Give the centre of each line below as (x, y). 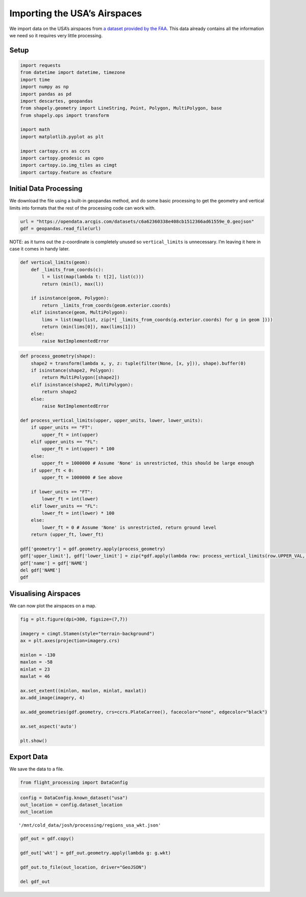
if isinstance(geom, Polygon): (70, 298)
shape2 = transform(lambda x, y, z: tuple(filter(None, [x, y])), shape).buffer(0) (138, 363)
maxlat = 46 (35, 676)
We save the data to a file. (37, 769)
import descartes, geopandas (57, 101)
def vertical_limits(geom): (55, 262)
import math (35, 130)
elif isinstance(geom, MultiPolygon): (79, 313)
